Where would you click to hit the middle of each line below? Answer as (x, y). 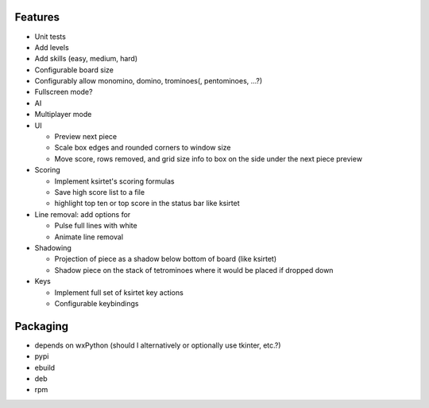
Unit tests (50, 37)
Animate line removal (89, 237)
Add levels (52, 47)
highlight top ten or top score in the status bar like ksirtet (147, 204)
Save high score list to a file (100, 192)
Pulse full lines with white (96, 226)
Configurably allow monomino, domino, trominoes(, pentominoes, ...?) (149, 81)
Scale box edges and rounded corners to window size (143, 148)
